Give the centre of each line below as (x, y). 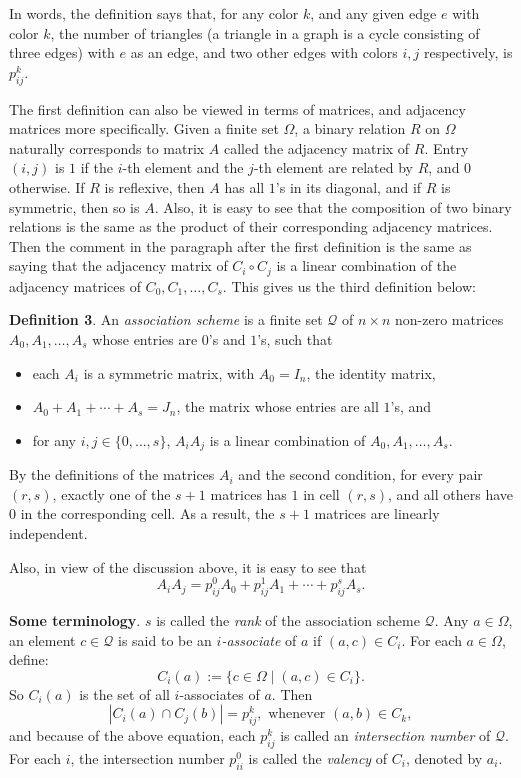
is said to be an (165, 639)
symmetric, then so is (74, 206)
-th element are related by (333, 167)
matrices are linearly (377, 513)
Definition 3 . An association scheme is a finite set (166, 319)
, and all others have (450, 493)
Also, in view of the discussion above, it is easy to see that (188, 566)
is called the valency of (318, 758)
